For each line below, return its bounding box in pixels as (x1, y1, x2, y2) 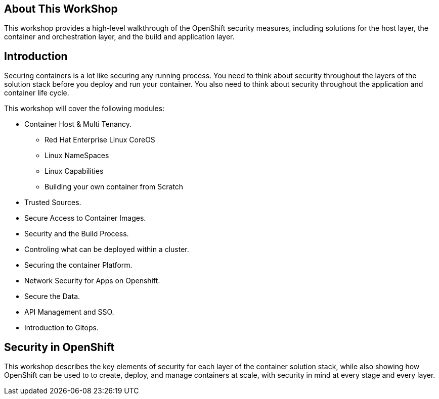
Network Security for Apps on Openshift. (24, 276, 160, 285)
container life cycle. (4, 88, 69, 97)
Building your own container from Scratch (45, 182, 184, 191)
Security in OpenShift (4, 340, 115, 354)
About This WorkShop (4, 3, 118, 15)
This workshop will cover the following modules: (4, 104, 165, 113)
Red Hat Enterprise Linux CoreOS (45, 135, 155, 144)
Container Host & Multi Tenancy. (24, 120, 132, 129)
